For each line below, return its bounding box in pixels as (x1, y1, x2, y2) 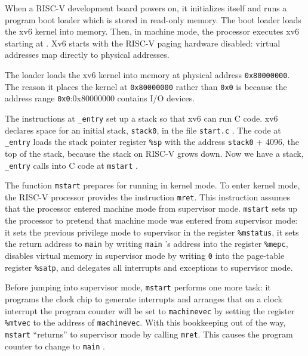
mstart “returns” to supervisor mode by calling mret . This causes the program (5, 327, 293, 340)
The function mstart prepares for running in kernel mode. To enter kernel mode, (5, 179, 300, 191)
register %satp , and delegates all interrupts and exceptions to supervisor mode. (5, 261, 293, 273)
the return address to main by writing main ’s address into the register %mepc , (5, 237, 288, 250)
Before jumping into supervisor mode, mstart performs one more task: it (5, 281, 271, 293)
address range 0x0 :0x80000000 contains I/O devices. (5, 92, 195, 104)
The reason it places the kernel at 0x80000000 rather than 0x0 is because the (5, 80, 287, 92)
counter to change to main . (5, 339, 105, 352)
